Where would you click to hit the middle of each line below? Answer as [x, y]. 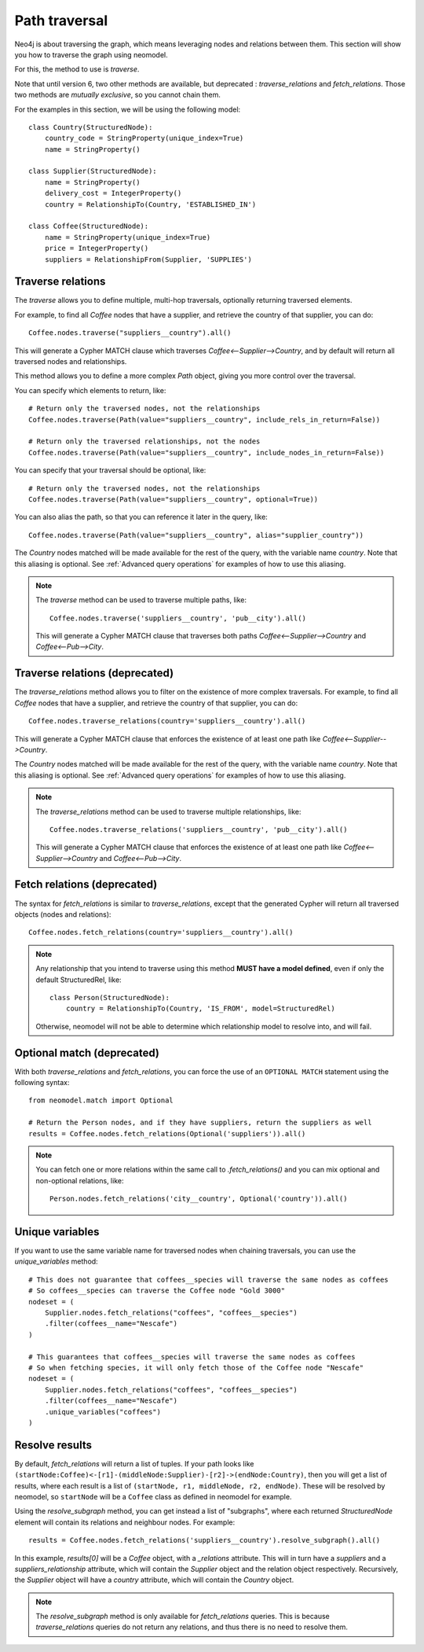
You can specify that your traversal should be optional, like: [110, 470]
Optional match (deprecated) [87, 1052]
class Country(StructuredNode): [91, 127]
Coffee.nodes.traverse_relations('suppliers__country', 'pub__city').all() [199, 829]
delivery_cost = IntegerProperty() [113, 193]
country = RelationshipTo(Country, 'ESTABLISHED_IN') [150, 204]
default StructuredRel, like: [79, 980]
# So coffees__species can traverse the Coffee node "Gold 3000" [157, 1291]
